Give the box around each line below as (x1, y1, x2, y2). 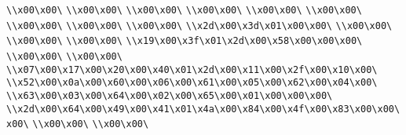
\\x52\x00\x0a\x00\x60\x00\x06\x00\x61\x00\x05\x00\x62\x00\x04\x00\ (6, 77, 378, 89)
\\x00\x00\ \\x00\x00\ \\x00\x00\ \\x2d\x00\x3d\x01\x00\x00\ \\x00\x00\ (6, 20, 393, 31)
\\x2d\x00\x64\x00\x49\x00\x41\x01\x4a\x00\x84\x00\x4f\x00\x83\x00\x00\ (6, 103, 401, 115)
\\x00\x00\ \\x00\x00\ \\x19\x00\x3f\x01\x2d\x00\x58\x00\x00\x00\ (6, 35, 363, 47)
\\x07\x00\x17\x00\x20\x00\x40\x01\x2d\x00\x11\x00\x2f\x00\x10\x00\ (6, 64, 378, 75)
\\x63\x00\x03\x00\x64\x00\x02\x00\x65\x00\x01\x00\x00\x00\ (6, 89, 333, 101)
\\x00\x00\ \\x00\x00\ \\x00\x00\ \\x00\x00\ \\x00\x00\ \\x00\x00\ (6, 5, 362, 16)
